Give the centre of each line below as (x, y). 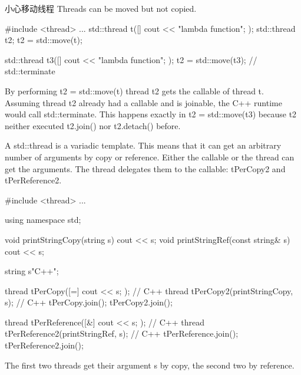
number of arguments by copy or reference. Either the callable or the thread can (150, 157)
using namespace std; (43, 220)
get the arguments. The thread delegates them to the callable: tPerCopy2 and (145, 168)
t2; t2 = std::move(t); (44, 40)
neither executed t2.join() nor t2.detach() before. (93, 125)
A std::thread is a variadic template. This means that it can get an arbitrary (143, 145)
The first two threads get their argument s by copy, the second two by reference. (150, 365)
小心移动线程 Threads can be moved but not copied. (101, 8)
